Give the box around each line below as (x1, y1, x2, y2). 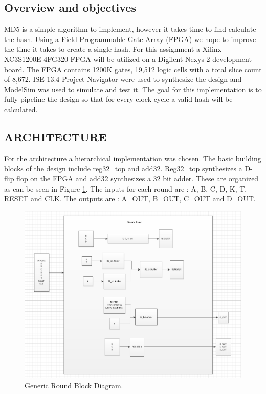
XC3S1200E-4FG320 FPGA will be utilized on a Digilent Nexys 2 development (4, 53, 252, 64)
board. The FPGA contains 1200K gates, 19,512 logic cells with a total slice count (4, 64, 262, 74)
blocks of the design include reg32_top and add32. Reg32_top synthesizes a (4, 163, 242, 174)
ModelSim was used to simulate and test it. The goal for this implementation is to (4, 84, 262, 94)
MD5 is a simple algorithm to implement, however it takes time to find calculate (4, 24, 256, 34)
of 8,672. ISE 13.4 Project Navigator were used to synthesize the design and (4, 74, 242, 85)
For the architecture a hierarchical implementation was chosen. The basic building (4, 153, 261, 163)
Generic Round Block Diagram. (25, 380, 123, 390)
